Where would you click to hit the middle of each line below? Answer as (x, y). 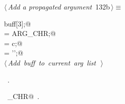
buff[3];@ (18, 23)
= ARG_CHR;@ (30, 33)
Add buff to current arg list (52, 62)
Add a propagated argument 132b (59, 6)
